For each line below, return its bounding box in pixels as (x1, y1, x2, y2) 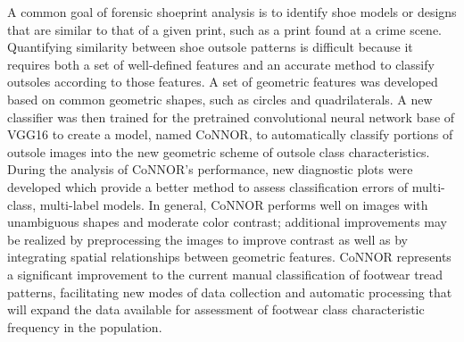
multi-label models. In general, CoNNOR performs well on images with (39, 195, 428, 213)
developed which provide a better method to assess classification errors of (7, 177, 409, 196)
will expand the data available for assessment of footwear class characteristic (7, 300, 425, 319)
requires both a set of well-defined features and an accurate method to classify (7, 54, 435, 73)
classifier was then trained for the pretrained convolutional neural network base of (7, 107, 455, 126)
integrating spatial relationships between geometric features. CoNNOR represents (7, 247, 452, 266)
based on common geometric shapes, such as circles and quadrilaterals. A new (7, 89, 433, 108)
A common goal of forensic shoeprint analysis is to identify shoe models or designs (7, 3, 457, 21)
